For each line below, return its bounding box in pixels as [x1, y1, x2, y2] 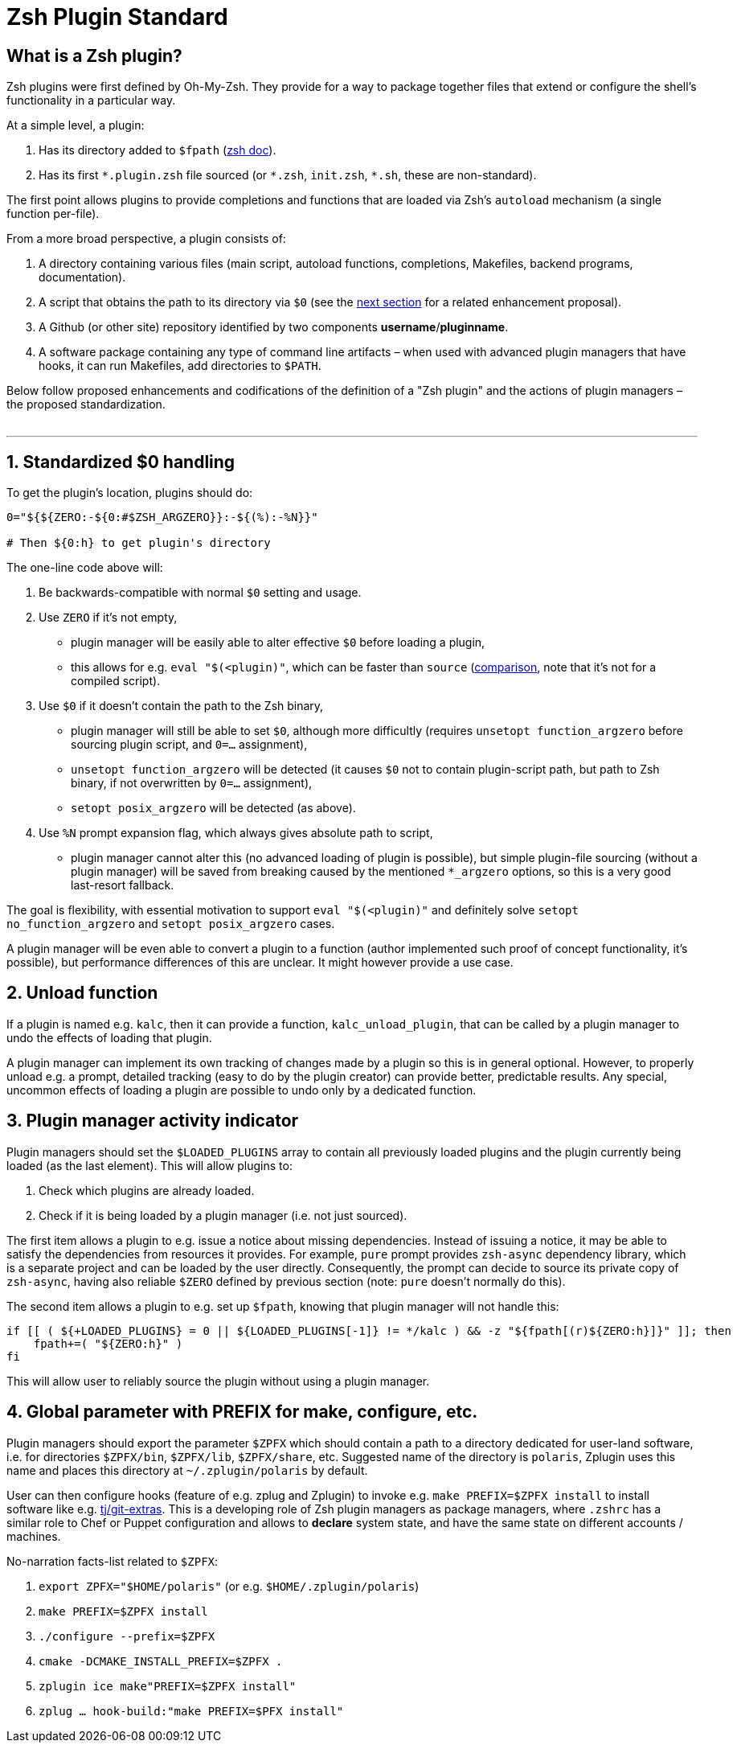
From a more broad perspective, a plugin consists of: [6, 232, 286, 246]
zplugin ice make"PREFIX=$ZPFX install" [39, 1679, 297, 1693]
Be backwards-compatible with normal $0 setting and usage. [39, 585, 362, 600]
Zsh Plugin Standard [6, 3, 228, 31]
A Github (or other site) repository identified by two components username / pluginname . [39, 320, 509, 335]
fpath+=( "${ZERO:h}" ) [33, 1336, 183, 1350]
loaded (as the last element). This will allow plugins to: [6, 1158, 293, 1172]
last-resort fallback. [71, 878, 174, 893]
